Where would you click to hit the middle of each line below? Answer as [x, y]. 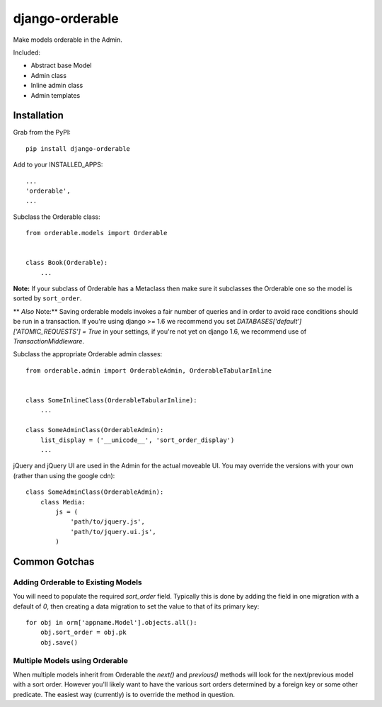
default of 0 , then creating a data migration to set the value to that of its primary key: [136, 606]
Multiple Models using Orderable [71, 660]
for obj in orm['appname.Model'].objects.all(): [111, 623]
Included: [27, 52]
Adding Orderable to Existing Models [78, 582]
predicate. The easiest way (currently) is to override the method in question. [124, 694]
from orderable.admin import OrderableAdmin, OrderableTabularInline [149, 371]
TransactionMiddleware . [49, 341]
